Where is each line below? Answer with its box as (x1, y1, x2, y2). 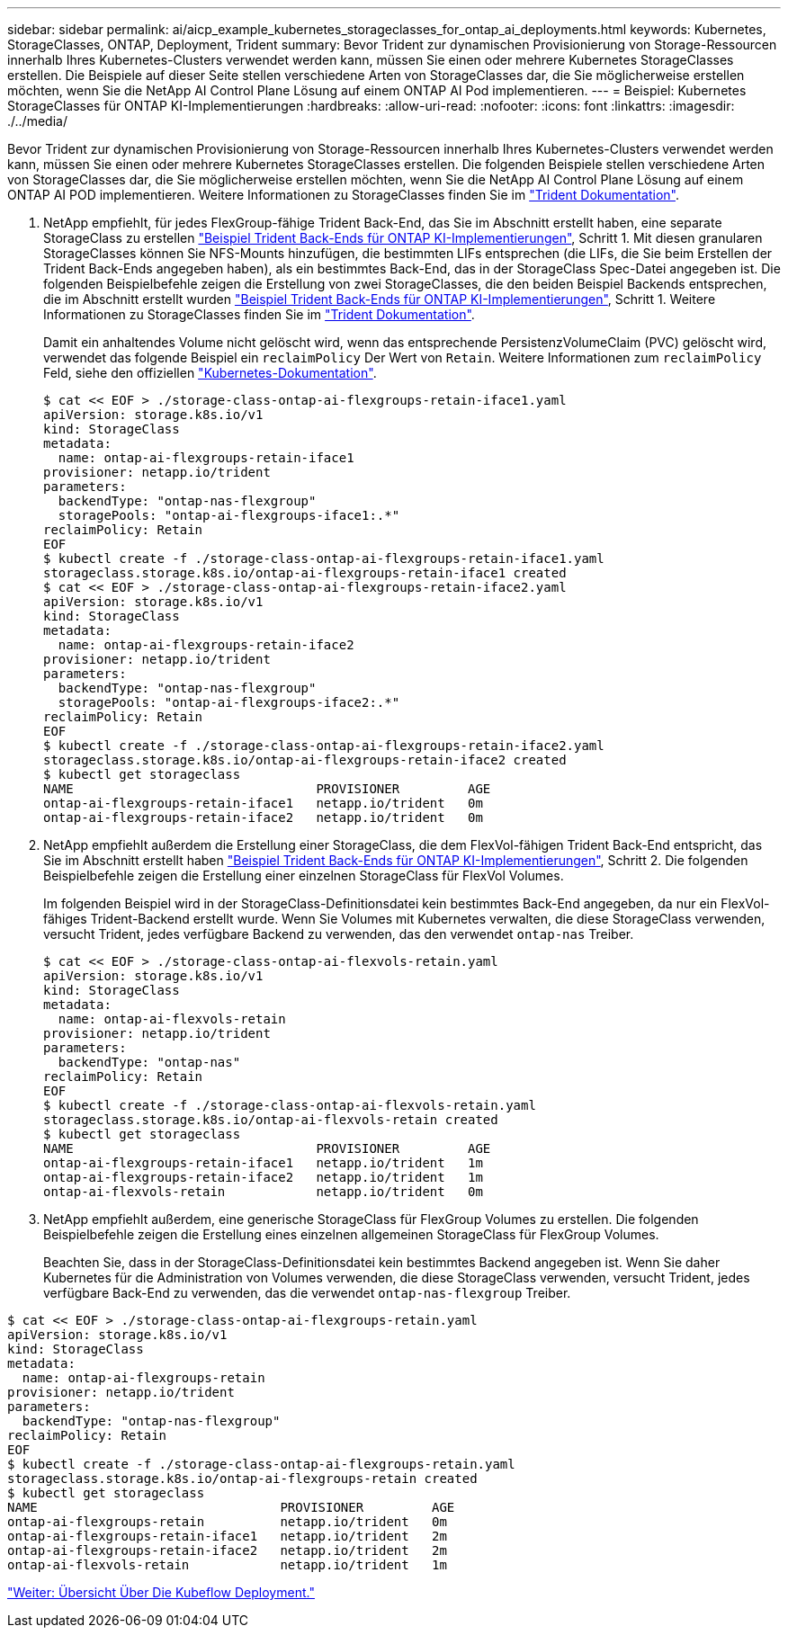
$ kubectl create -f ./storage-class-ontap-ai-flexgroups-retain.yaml (7, 1457, 515, 1471)
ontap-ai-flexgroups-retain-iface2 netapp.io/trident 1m (43, 1170, 483, 1184)
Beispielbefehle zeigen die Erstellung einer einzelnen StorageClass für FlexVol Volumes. (43, 868, 564, 883)
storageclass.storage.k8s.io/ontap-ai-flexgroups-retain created (7, 1471, 478, 1486)
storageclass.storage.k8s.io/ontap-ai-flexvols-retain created (43, 1112, 498, 1127)
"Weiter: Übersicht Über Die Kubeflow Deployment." (7, 1585, 315, 1600)
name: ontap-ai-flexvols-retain (58, 1012, 286, 1026)
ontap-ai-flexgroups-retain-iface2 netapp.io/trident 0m (43, 810, 483, 825)
